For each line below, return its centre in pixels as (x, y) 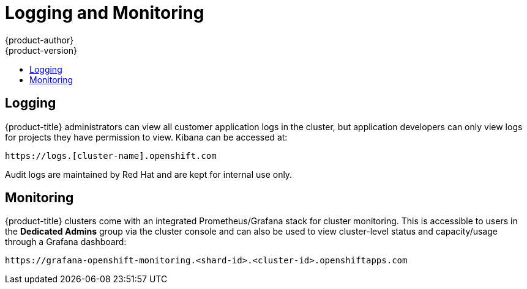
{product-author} (39, 40)
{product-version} (41, 50)
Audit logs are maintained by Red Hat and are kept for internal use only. (149, 174)
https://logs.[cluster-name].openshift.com (111, 155)
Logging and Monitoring (105, 13)
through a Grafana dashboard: (66, 242)
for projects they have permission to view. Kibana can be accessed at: (146, 137)
